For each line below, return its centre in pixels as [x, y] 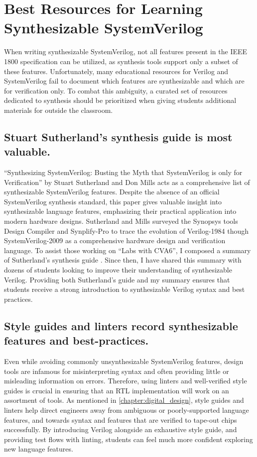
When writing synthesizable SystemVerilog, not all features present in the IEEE [126, 51]
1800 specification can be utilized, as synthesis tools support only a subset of [121, 61]
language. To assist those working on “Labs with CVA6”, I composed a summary [128, 250]
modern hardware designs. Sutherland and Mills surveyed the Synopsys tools [121, 221]
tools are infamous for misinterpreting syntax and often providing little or [117, 371]
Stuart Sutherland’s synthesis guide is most [118, 137]
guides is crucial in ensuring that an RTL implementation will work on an [117, 390]
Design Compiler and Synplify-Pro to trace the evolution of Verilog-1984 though [127, 230]
